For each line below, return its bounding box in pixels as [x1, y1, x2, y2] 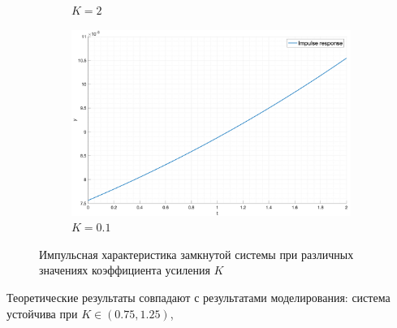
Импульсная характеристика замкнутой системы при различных [39, 245, 354, 262]
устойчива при [6, 304, 78, 322]
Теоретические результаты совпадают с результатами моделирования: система [6, 289, 391, 306]
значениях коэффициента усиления [39, 261, 210, 278]
